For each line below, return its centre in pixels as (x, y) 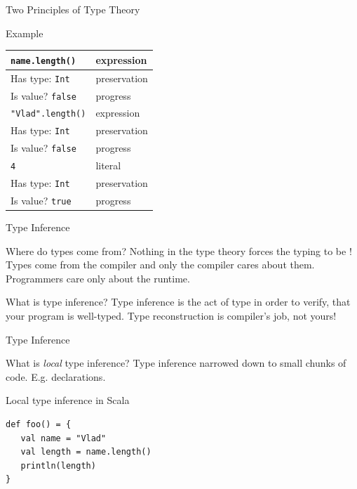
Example (25, 33)
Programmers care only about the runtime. (98, 278)
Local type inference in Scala (68, 400)
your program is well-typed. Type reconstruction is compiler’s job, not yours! (171, 316)
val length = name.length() (86, 452)
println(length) (58, 465)
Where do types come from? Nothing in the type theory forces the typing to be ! (179, 250)
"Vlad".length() (48, 114)
